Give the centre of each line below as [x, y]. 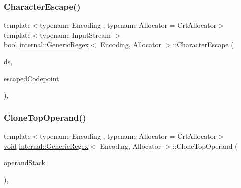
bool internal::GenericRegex [46, 45]
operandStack [25, 162]
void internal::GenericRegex [46, 145]
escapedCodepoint [32, 78]
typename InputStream [75, 35]
